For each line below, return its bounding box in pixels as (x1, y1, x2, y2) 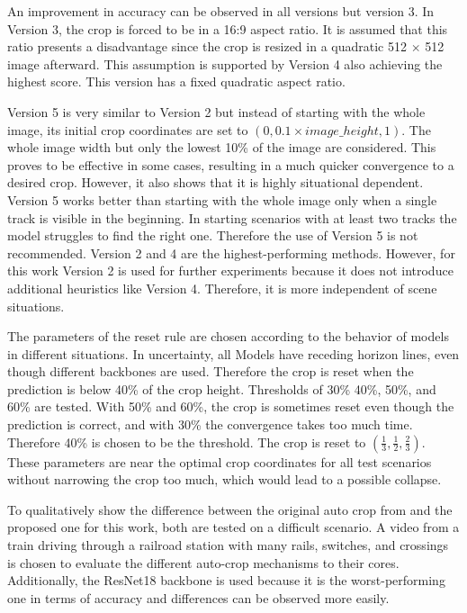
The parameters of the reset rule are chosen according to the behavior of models (7, 327, 449, 346)
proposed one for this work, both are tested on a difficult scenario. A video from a (7, 518, 460, 536)
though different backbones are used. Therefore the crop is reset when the (7, 362, 414, 381)
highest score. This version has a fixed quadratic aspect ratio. (7, 72, 346, 91)
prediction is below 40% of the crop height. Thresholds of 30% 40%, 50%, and (7, 379, 436, 398)
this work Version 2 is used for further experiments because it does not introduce (7, 261, 454, 280)
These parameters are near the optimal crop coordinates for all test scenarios (7, 452, 432, 471)
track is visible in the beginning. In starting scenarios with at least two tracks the (7, 208, 457, 227)
